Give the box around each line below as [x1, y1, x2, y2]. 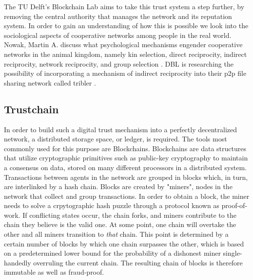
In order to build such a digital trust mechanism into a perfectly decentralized [4, 124, 237, 134]
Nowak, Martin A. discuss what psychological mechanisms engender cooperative [4, 39, 243, 50]
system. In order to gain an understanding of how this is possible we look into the [4, 20, 249, 31]
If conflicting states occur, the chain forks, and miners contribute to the [22, 210, 236, 220]
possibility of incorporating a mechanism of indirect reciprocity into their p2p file [4, 68, 247, 78]
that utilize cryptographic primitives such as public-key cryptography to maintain [4, 153, 248, 163]
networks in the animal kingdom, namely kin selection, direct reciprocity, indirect [4, 49, 247, 59]
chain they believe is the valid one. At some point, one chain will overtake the [4, 219, 236, 229]
